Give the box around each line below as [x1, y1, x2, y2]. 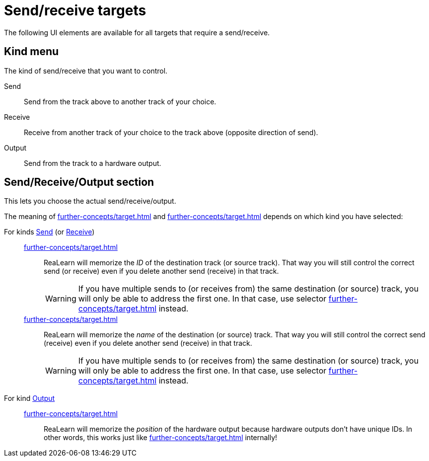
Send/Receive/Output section [4, 176, 154, 189]
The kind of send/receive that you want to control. [4, 66, 168, 75]
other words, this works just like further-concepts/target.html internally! [44, 433, 278, 442]
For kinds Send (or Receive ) [4, 228, 95, 236]
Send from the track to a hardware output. [24, 158, 161, 167]
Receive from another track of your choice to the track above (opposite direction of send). [24, 128, 318, 137]
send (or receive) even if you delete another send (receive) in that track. [44, 267, 279, 276]
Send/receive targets [4, 2, 146, 19]
